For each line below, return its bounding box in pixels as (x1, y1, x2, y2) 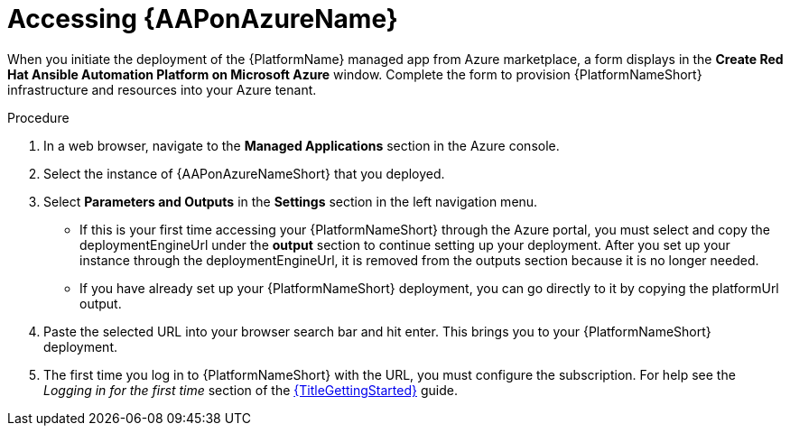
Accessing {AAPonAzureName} (7, 4, 398, 34)
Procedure (7, 109, 70, 125)
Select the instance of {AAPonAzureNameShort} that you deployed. (43, 165, 445, 181)
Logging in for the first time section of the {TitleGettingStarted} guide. (43, 382, 458, 398)
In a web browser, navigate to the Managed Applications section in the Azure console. (43, 137, 560, 153)
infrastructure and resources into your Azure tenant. (7, 81, 317, 97)
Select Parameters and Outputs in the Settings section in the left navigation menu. (43, 193, 538, 209)
